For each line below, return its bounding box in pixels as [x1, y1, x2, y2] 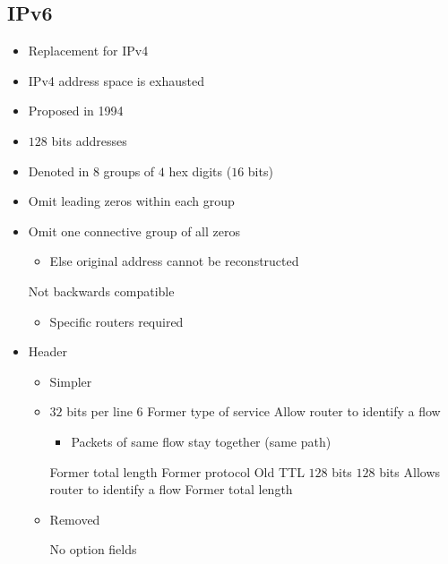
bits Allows [379, 462, 441, 481]
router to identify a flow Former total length [49, 480, 293, 499]
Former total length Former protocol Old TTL [49, 462, 305, 481]
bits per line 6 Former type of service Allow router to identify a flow [66, 402, 441, 421]
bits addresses [51, 131, 127, 150]
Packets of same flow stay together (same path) [71, 432, 332, 450]
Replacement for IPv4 [28, 41, 149, 60]
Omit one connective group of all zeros [28, 221, 240, 240]
